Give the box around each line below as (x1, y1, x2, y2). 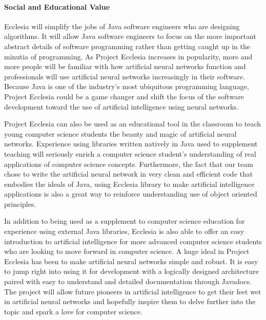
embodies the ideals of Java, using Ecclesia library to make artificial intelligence (4, 178, 255, 189)
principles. (4, 198, 36, 209)
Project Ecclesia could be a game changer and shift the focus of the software (4, 91, 244, 101)
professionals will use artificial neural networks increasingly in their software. (4, 71, 245, 81)
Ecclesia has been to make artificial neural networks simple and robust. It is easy (4, 255, 258, 266)
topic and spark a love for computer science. (4, 306, 142, 316)
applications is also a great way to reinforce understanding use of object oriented (4, 188, 257, 199)
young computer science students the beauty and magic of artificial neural (4, 128, 237, 139)
